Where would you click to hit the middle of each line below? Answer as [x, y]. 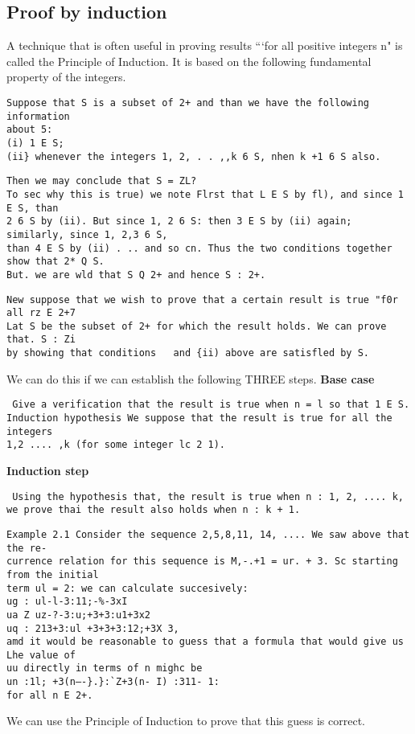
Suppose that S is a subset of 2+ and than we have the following [188, 103]
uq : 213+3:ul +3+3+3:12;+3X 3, [93, 628]
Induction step [48, 471]
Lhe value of [41, 655]
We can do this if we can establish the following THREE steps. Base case [191, 378]
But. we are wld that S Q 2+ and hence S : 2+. [136, 275]
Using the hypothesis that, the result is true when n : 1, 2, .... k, [208, 496]
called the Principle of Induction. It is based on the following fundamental [189, 61]
